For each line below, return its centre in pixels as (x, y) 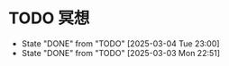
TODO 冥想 (49, 18)
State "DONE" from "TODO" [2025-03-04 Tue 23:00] (120, 43)
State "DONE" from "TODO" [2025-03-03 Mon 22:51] (121, 53)
